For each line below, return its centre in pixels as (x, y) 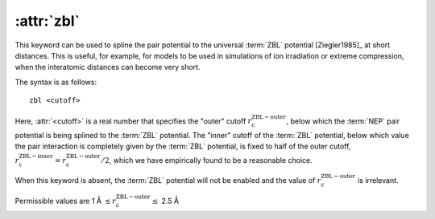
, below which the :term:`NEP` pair (343, 121)
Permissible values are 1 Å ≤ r (66, 201)
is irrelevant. (378, 180)
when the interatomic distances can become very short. (108, 67)
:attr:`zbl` (48, 21)
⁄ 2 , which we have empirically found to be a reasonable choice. (207, 160)
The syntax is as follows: (56, 82)
